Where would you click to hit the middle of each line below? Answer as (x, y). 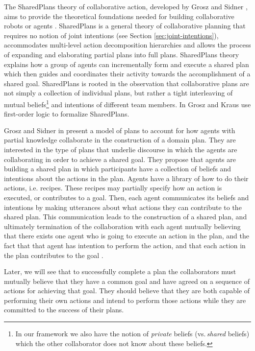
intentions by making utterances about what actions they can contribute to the (123, 207)
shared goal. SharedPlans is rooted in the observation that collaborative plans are (127, 83)
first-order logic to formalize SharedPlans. (67, 114)
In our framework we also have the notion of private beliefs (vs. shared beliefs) (132, 334)
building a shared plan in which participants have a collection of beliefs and (118, 169)
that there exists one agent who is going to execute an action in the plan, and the (127, 236)
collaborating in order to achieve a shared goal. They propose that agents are (120, 159)
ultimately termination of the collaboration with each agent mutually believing (122, 226)
